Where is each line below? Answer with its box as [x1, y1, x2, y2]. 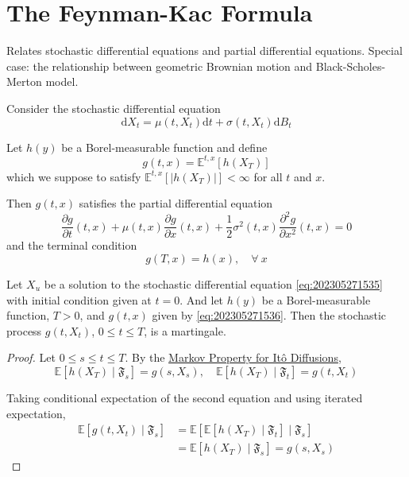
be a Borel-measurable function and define [61, 138, 268, 155]
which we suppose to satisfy [6, 168, 141, 184]
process [6, 322, 42, 339]
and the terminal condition [6, 237, 137, 254]
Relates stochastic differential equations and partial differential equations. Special [6, 42, 403, 59]
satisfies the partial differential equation [79, 195, 273, 211]
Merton [6, 73, 42, 90]
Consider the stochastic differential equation [6, 99, 221, 116]
